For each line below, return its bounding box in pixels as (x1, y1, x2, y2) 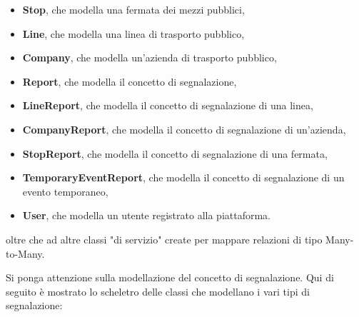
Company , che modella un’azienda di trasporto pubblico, (22, 50, 277, 65)
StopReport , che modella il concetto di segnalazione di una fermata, (22, 146, 328, 161)
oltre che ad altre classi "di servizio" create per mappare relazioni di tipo (6, 231, 323, 246)
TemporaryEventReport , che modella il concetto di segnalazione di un (22, 170, 345, 185)
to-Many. (6, 246, 45, 261)
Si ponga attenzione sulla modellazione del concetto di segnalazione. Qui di (6, 270, 334, 285)
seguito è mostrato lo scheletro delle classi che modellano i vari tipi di (6, 283, 310, 298)
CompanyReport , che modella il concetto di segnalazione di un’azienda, (22, 121, 346, 136)
